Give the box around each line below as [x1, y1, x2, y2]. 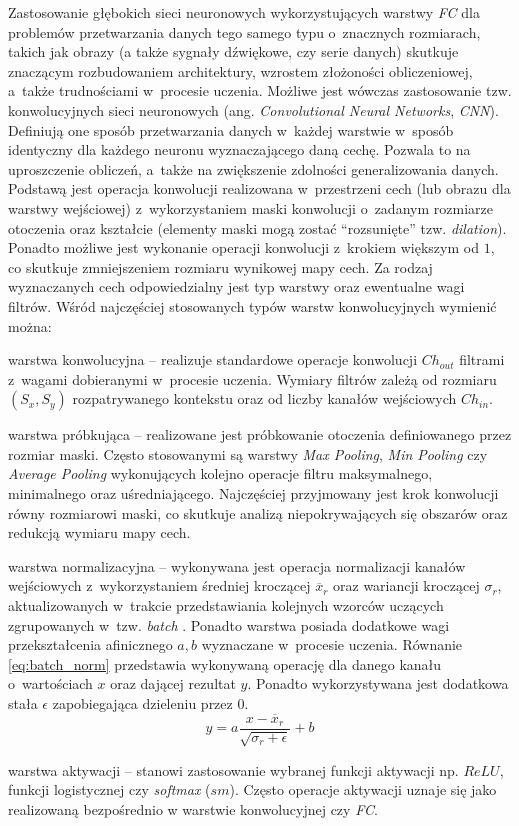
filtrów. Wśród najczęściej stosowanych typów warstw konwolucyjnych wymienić [8, 295, 497, 316]
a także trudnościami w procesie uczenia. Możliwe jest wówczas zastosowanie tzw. [8, 80, 512, 101]
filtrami [459, 349, 505, 370]
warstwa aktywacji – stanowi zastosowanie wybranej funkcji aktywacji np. [8, 759, 459, 780]
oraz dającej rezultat [110, 673, 236, 694]
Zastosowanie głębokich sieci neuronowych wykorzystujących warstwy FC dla [8, 2, 480, 22]
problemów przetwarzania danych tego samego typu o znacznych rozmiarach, [8, 21, 481, 42]
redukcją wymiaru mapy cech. [8, 522, 191, 543]
